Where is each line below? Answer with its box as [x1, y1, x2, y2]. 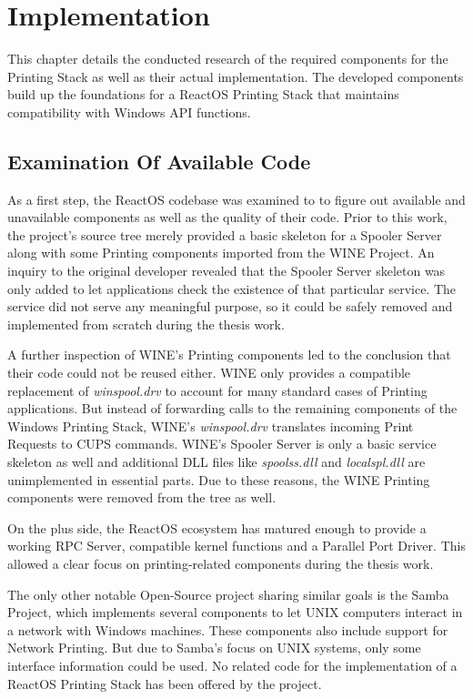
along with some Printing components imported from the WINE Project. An [7, 243, 435, 262]
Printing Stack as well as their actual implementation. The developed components [7, 66, 464, 86]
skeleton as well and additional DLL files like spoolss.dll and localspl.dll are [7, 452, 426, 471]
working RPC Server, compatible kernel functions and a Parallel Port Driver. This [7, 536, 466, 555]
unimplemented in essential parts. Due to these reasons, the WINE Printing [7, 470, 430, 489]
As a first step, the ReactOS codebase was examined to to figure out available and [7, 189, 466, 208]
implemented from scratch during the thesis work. [7, 314, 285, 333]
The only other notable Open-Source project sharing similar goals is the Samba [7, 584, 449, 603]
